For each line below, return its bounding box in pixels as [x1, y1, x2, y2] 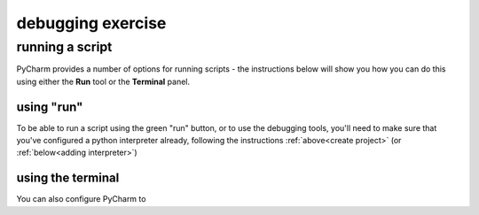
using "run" [16, 99, 83, 114]
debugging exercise [16, 13, 167, 33]
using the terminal [16, 171, 120, 186]
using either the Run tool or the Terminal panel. [16, 76, 191, 87]
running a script [16, 39, 113, 55]
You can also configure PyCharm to [16, 194, 146, 204]
